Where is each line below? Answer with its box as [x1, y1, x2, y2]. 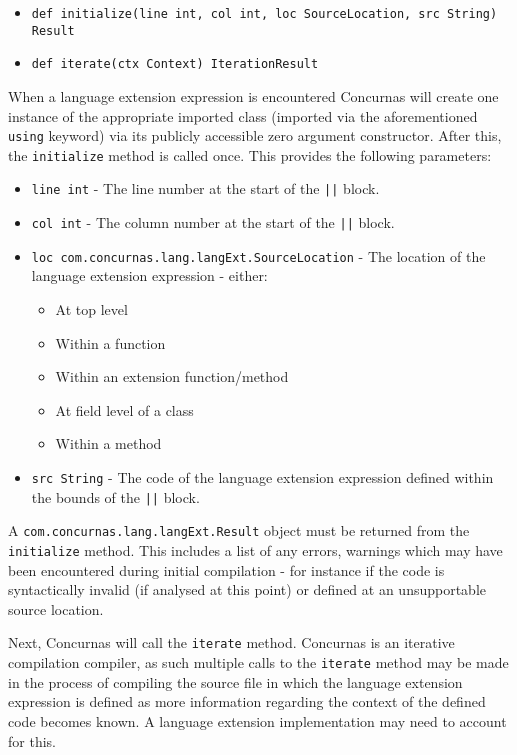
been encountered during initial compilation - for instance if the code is [8, 559, 445, 580]
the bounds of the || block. [31, 486, 200, 507]
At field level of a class [55, 399, 194, 420]
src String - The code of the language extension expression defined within [31, 467, 494, 487]
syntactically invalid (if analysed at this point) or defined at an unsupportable [8, 579, 487, 600]
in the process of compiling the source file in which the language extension [8, 671, 463, 692]
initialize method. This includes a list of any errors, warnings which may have [8, 539, 503, 560]
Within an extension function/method [55, 366, 289, 387]
